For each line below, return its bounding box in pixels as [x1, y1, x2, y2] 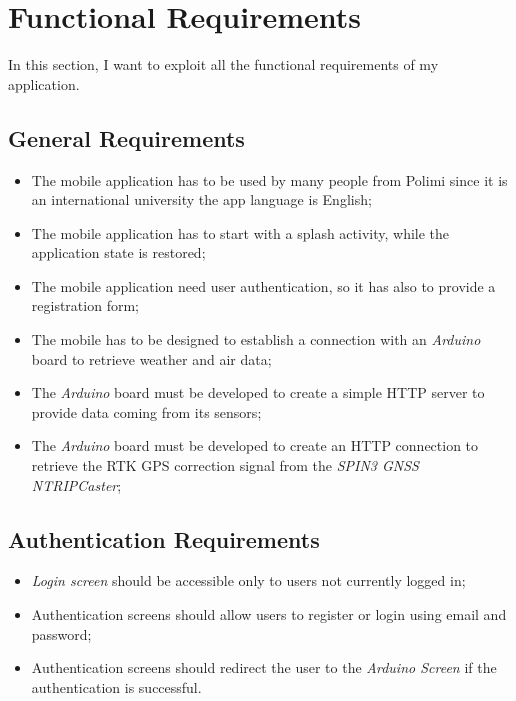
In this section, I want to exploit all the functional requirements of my [8, 54, 439, 75]
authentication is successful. [31, 676, 202, 697]
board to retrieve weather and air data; [31, 348, 272, 369]
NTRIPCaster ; [31, 474, 122, 495]
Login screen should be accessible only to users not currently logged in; [31, 570, 466, 591]
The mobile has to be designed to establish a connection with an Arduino [31, 329, 481, 350]
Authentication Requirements [8, 523, 320, 554]
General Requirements [8, 122, 245, 153]
